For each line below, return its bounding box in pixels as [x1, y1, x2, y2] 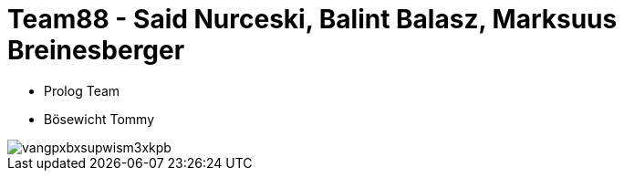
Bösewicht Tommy [44, 110, 155, 127]
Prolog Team [44, 82, 120, 99]
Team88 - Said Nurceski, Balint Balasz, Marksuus [7, 4, 618, 35]
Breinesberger [7, 35, 185, 66]
